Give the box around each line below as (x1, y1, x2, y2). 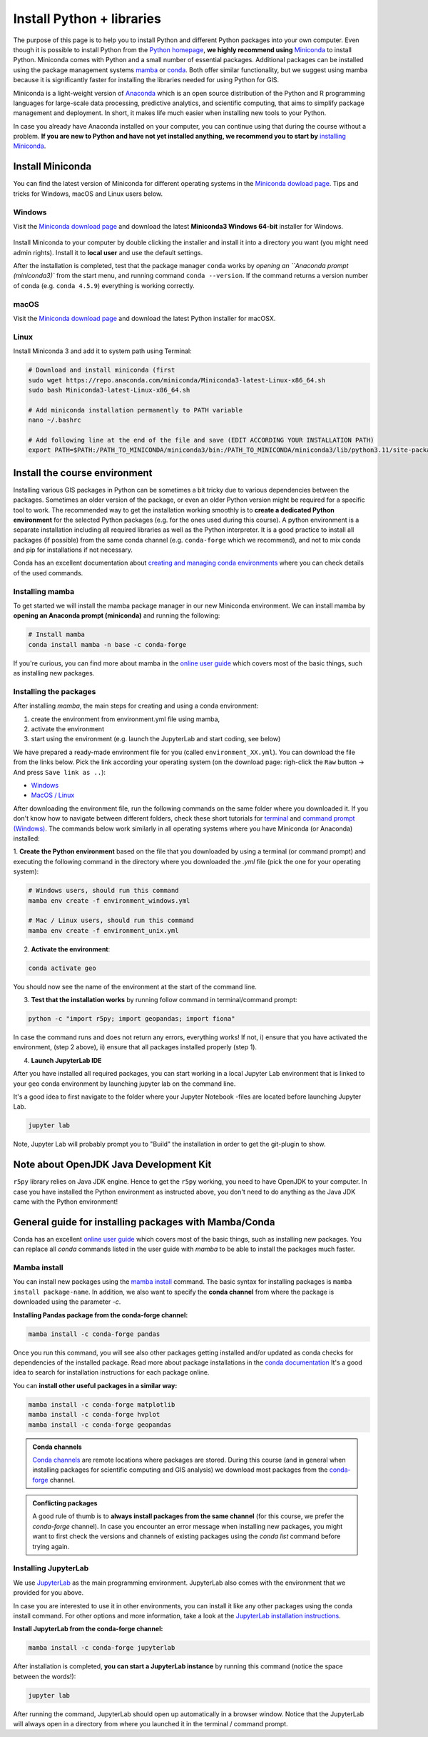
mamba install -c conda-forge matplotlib (28, 1400, 175, 1408)
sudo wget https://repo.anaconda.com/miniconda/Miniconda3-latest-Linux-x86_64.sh (28, 376, 326, 384)
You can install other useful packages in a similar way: (13, 1381, 178, 1390)
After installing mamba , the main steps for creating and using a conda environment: (13, 701, 259, 711)
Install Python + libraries (13, 11, 162, 26)
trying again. (32, 1542, 70, 1550)
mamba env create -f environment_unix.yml (28, 926, 179, 934)
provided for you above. (13, 1588, 84, 1597)
